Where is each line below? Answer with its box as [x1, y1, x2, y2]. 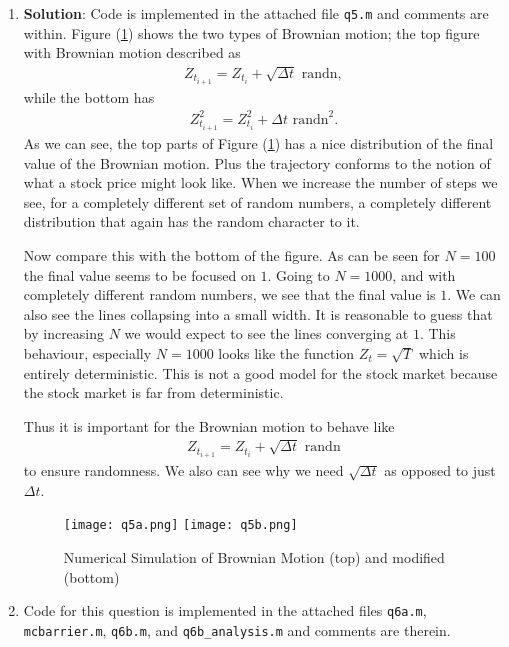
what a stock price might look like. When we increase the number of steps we [23, 172, 498, 193]
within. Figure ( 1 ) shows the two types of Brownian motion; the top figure [23, 22, 480, 43]
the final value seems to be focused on [23, 264, 256, 285]
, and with [392, 264, 456, 285]
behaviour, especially [23, 342, 152, 363]
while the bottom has [23, 86, 155, 107]
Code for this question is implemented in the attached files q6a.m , [23, 600, 427, 621]
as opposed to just [384, 460, 496, 481]
